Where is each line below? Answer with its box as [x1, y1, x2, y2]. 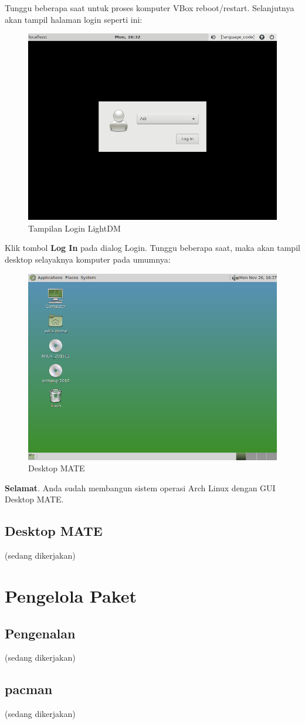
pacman [5, 680, 53, 698]
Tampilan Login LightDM [28, 222, 121, 234]
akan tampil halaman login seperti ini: [5, 13, 143, 25]
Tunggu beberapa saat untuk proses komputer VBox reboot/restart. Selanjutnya [5, 2, 294, 13]
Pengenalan [5, 624, 76, 642]
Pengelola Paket [5, 583, 137, 607]
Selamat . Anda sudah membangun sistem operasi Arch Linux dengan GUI [5, 481, 276, 494]
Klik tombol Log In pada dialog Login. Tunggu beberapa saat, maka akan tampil [5, 242, 300, 254]
